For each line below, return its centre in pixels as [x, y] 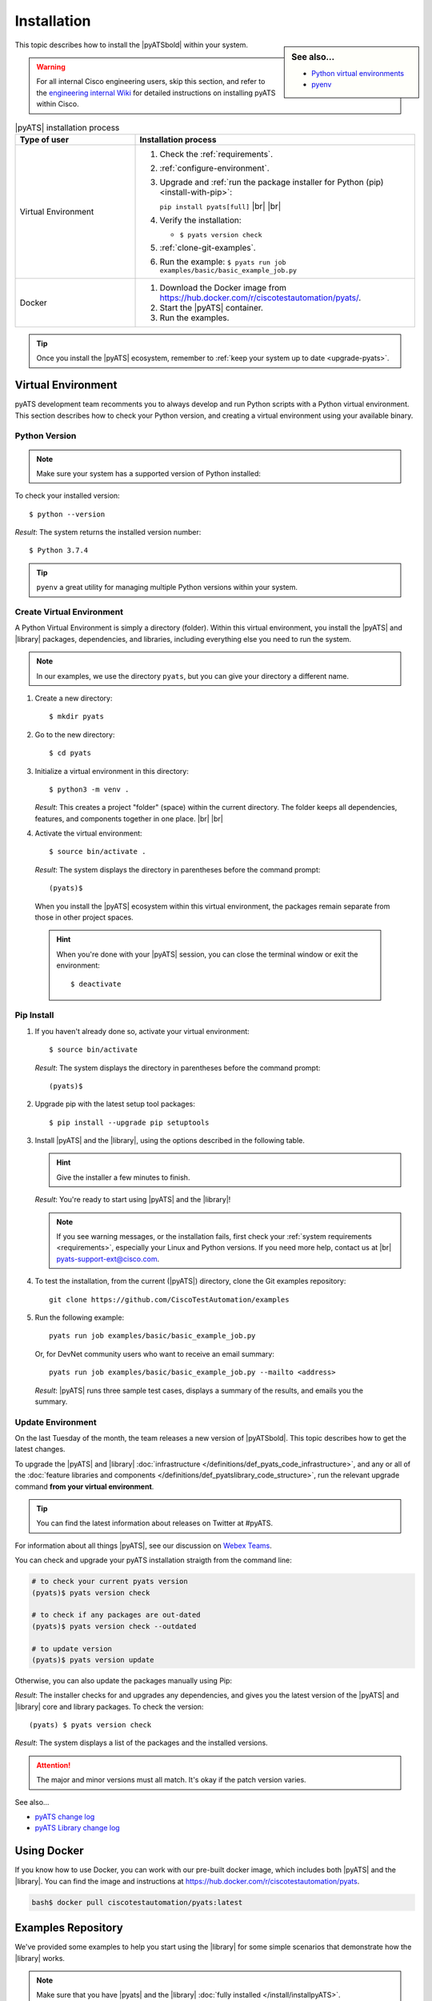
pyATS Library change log [77, 1828]
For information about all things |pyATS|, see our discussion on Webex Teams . [143, 1546]
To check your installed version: [67, 495]
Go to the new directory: [75, 734]
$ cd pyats [70, 753]
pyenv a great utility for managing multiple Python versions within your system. [167, 587]
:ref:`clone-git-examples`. [208, 247]
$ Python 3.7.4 [59, 551]
